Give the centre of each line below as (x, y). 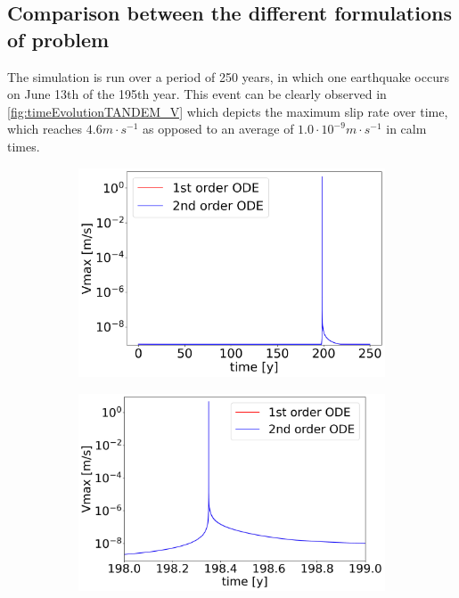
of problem (58, 39)
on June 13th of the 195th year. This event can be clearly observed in (197, 94)
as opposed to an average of (218, 129)
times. (24, 146)
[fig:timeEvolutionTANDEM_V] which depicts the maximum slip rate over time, (228, 111)
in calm (406, 129)
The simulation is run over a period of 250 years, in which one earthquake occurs (228, 76)
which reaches (45, 129)
